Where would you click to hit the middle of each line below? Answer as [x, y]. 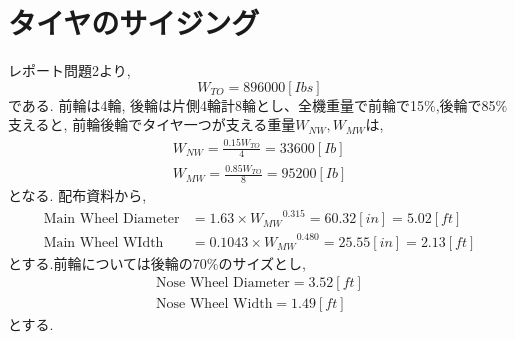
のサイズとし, [262, 262]
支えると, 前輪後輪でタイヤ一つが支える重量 [152, 124]
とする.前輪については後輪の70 [107, 262]
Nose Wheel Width [214, 304]
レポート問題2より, [69, 70]
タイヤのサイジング [134, 22]
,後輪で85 [465, 104]
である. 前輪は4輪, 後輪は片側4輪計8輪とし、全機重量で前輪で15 [216, 104]
